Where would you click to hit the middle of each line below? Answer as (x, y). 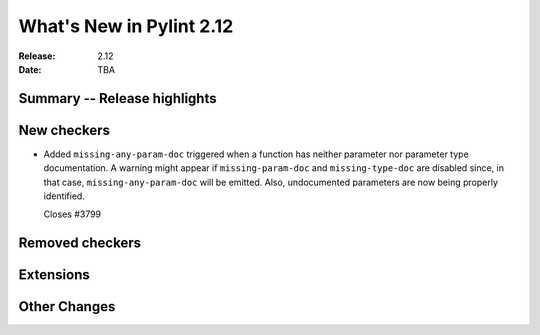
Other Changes (67, 306)
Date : (30, 69)
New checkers (64, 130)
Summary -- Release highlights (117, 98)
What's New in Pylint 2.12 (126, 26)
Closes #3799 (72, 214)
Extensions (54, 275)
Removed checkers (80, 243)
